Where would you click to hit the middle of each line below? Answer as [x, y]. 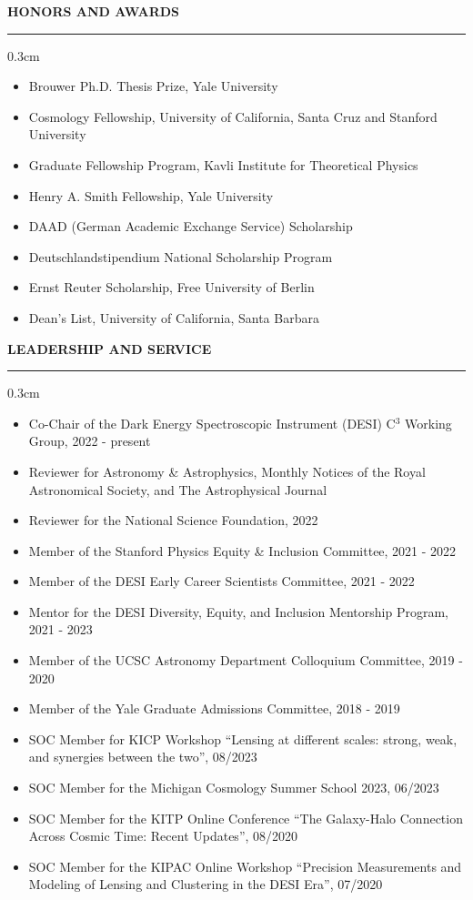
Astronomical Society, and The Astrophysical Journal [178, 489]
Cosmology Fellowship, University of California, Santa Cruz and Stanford [233, 116]
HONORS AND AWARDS [94, 11]
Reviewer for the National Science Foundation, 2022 [173, 520]
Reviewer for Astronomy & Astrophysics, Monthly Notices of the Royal [227, 471]
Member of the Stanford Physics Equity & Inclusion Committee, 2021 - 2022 [242, 550]
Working [428, 423]
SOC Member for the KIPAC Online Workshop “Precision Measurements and [245, 866]
